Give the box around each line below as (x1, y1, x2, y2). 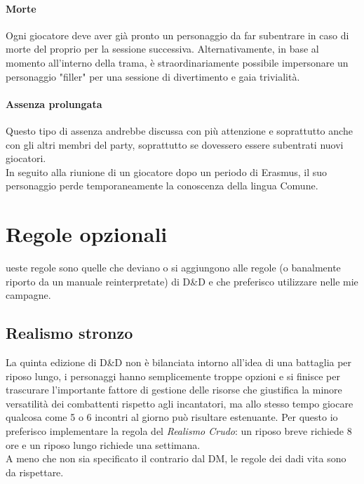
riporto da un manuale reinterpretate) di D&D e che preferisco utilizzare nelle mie (6, 274, 358, 288)
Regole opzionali (6, 220, 168, 248)
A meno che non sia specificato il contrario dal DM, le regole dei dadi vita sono (6, 451, 346, 466)
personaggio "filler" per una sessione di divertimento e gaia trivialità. (6, 69, 300, 83)
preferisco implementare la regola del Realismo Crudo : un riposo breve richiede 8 (6, 424, 352, 438)
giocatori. (6, 151, 46, 166)
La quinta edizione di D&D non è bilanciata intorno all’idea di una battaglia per (6, 355, 352, 370)
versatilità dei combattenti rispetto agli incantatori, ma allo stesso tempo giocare (6, 396, 353, 410)
